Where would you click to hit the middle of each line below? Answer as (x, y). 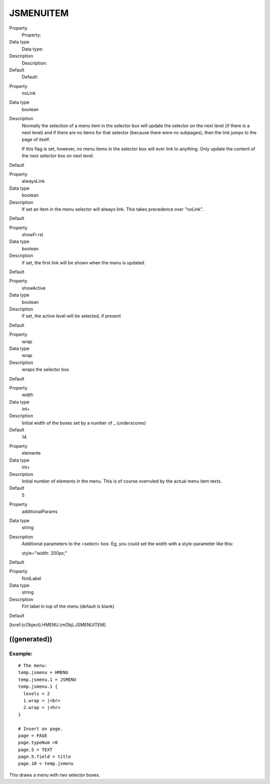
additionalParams (39, 511)
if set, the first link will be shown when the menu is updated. (83, 262)
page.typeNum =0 (38, 743)
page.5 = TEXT (35, 749)
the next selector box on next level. (58, 156)
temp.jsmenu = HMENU (43, 673)
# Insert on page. (41, 729)
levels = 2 (36, 694)
